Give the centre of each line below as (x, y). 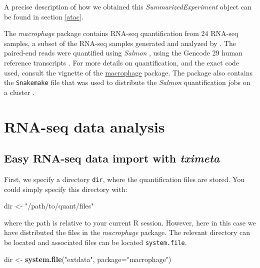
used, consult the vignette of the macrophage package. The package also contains (128, 72)
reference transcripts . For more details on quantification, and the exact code (122, 62)
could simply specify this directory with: (66, 189)
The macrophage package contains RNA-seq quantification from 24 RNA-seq (121, 33)
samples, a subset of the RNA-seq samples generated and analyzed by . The (120, 43)
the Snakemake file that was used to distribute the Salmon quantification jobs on (127, 82)
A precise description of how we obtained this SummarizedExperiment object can (128, 6)
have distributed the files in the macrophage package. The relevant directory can (127, 232)
